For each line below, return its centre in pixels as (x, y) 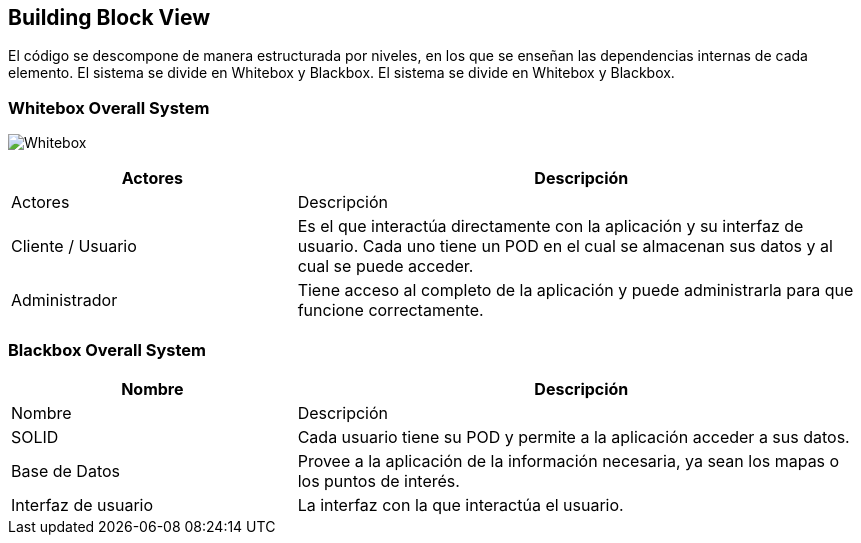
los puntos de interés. (378, 480)
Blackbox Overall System (107, 349)
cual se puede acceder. (385, 266)
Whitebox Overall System (109, 107)
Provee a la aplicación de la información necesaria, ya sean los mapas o (568, 460)
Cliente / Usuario (74, 246)
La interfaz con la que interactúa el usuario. (460, 504)
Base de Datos (65, 470)
